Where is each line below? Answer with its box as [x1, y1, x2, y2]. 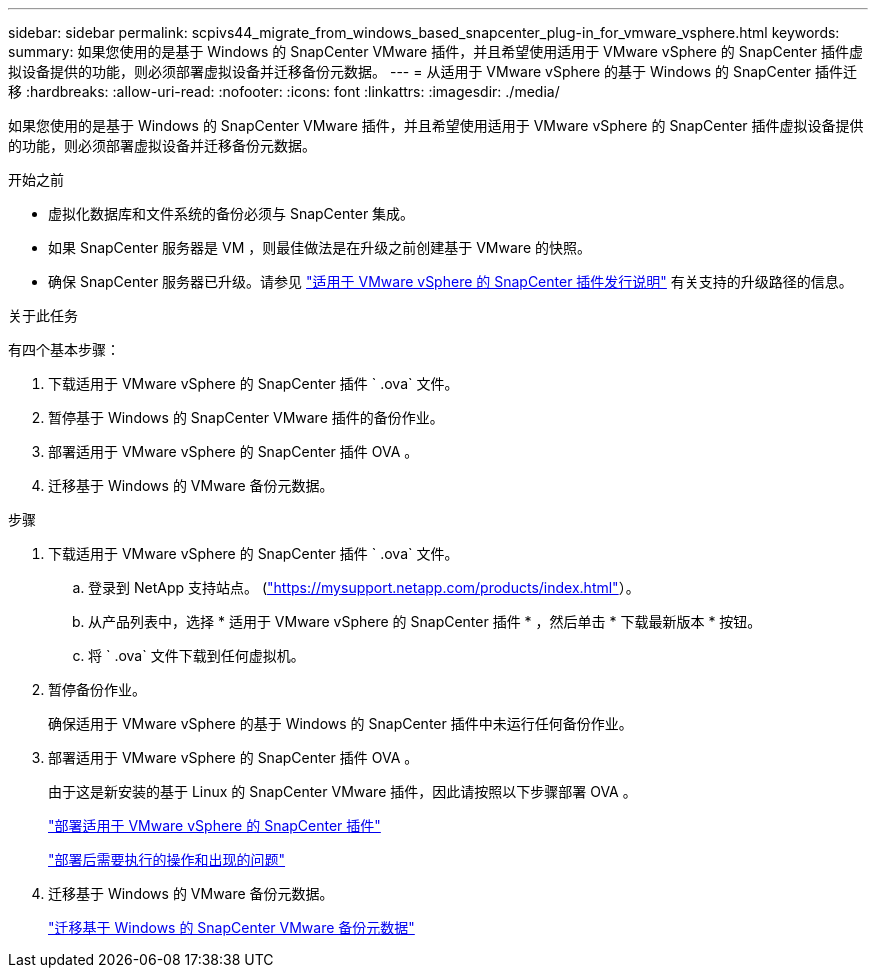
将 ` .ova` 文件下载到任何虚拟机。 [88, 647, 305, 664]
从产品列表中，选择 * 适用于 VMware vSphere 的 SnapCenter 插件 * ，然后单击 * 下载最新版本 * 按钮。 [88, 613, 762, 630]
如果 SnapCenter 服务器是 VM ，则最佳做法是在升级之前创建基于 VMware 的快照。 [48, 239, 591, 256]
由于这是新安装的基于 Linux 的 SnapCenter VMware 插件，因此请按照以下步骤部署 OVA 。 [48, 783, 637, 800]
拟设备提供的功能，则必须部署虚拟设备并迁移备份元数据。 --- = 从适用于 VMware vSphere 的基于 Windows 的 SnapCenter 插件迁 [8, 63, 858, 80]
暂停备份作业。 [48, 681, 146, 698]
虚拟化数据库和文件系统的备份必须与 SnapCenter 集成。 [48, 205, 415, 222]
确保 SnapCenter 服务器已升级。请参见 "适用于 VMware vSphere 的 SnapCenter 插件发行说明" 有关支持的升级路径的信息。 [48, 273, 853, 290]
